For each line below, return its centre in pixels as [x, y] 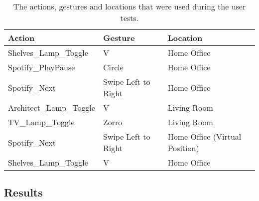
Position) [183, 148]
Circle [113, 67]
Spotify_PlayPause [42, 67]
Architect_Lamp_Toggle [52, 107]
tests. [129, 18]
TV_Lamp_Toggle [41, 122]
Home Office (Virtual [204, 136]
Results [23, 192]
